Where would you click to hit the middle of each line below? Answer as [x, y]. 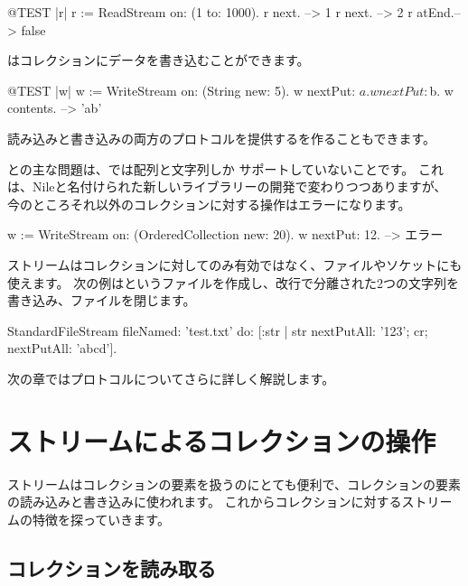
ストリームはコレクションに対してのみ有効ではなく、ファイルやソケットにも [235, 264]
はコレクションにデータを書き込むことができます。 [159, 60]
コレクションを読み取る [112, 567]
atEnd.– [439, 12]
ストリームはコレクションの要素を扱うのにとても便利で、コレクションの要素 [234, 484]
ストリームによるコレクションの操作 [222, 440]
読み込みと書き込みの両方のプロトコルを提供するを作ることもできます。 [222, 138]
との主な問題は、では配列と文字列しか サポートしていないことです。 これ [225, 168]
